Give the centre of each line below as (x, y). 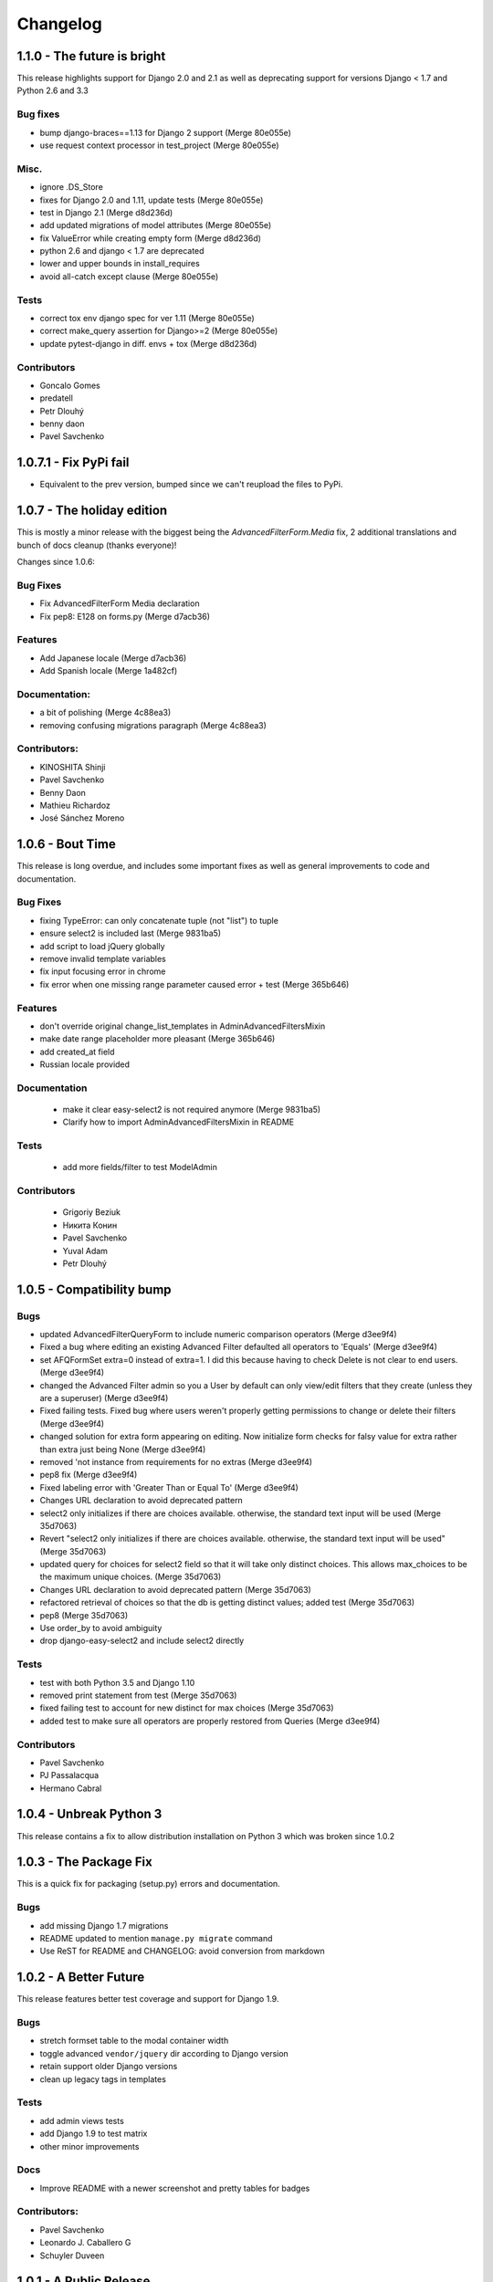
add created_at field (77, 1052)
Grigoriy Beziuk (92, 1212)
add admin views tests (82, 2120)
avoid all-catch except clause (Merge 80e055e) (129, 276)
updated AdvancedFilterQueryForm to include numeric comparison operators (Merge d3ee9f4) (218, 1335)
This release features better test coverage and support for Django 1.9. (148, 1999)
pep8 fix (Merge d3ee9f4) (89, 1475)
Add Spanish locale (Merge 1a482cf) (109, 671)
